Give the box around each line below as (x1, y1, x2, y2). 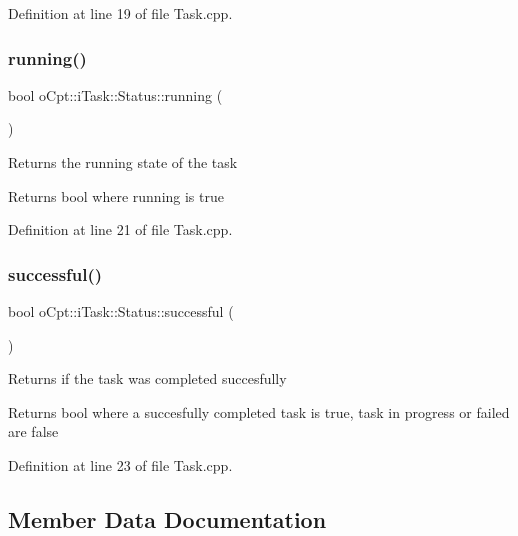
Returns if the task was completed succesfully (8, 368, 287, 389)
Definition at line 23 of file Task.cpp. (8, 454, 233, 475)
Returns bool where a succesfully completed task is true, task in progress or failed (8, 401, 510, 422)
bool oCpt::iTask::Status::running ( (8, 84, 223, 105)
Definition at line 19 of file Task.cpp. (8, 3, 233, 23)
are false (8, 421, 59, 442)
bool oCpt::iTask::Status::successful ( (8, 301, 234, 321)
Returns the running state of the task (8, 152, 238, 172)
